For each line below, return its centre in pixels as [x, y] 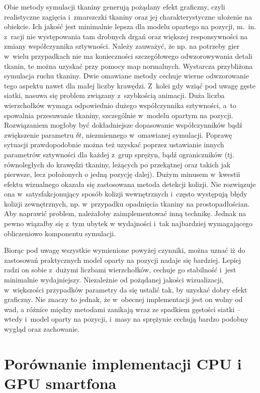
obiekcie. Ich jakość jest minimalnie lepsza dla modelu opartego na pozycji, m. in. [130, 26]
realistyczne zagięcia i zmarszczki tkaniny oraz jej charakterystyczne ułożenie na [128, 16]
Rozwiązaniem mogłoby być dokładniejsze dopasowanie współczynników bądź [123, 125]
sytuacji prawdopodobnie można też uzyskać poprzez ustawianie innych [114, 144]
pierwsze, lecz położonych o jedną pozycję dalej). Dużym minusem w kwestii [122, 174]
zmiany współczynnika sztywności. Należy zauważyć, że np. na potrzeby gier [122, 46]
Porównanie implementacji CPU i [123, 363]
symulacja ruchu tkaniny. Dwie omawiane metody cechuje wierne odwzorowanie [126, 76]
